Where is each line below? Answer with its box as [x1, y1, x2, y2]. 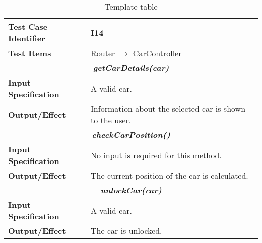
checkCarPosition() [92, 129, 170, 140]
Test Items [8, 47, 51, 59]
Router [91, 47, 115, 59]
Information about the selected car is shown [91, 103, 246, 114]
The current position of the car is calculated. [91, 170, 248, 181]
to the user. [91, 114, 132, 126]
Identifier [8, 32, 45, 44]
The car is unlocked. [91, 225, 162, 236]
